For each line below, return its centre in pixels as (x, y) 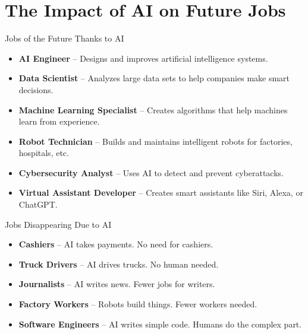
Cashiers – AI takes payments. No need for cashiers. (116, 244)
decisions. (36, 89)
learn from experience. (59, 121)
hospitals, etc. (44, 153)
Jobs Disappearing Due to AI (58, 224)
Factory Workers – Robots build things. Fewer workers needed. (138, 304)
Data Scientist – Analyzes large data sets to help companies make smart (154, 78)
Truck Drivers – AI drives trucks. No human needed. (119, 264)
